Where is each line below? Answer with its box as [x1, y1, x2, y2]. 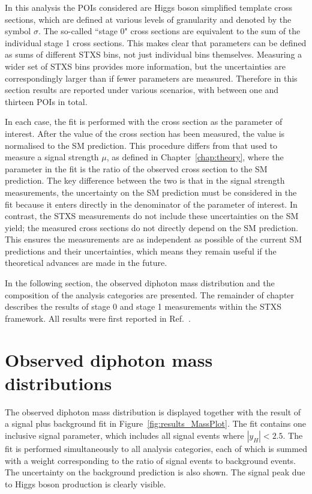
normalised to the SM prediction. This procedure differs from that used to [5, 139, 278, 151]
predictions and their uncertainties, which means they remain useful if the [5, 244, 277, 257]
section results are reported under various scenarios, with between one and [5, 83, 279, 96]
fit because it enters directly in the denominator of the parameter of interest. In [5, 197, 298, 210]
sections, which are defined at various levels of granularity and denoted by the [5, 13, 292, 25]
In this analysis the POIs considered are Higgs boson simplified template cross [5, 1, 292, 13]
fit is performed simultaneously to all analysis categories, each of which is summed [5, 442, 307, 454]
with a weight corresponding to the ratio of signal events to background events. [5, 454, 296, 466]
